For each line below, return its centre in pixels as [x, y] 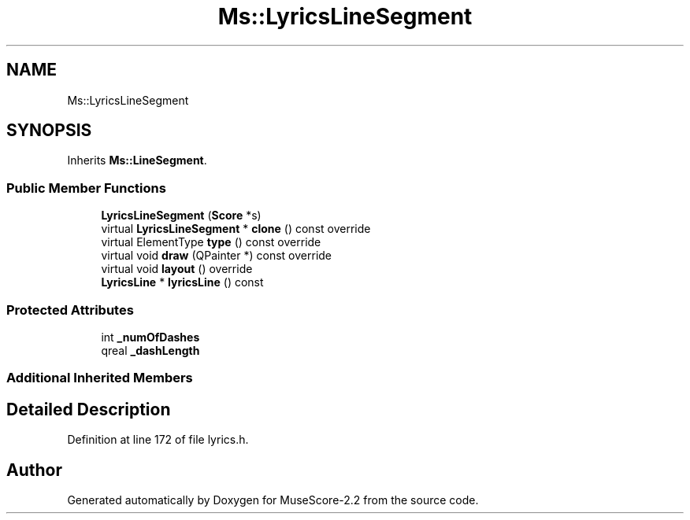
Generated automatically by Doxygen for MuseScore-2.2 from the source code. [273, 500]
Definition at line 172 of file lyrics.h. [158, 440]
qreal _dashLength [150, 350]
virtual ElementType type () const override [211, 242]
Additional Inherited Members [100, 378]
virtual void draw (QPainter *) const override [217, 256]
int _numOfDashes [150, 337]
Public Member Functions [86, 188]
